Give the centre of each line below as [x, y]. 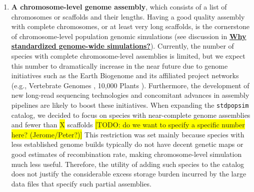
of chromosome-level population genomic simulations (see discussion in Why [129, 36]
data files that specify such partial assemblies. [81, 183]
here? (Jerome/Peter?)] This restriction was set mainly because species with [128, 134]
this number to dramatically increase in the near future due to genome [119, 65]
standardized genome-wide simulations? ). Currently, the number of [122, 46]
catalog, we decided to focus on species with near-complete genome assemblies [131, 115]
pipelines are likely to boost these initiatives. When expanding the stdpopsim [130, 105]
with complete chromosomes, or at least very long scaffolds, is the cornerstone [130, 26]
